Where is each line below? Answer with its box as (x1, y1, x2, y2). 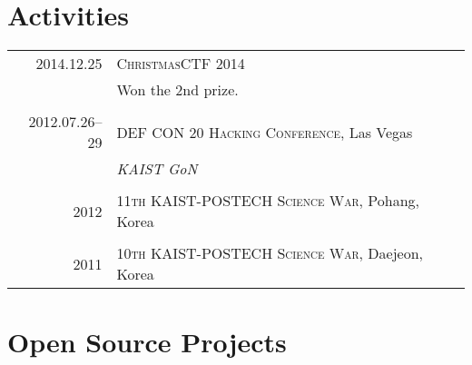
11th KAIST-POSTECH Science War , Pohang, (116, 190, 420, 212)
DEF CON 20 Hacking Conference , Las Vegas (116, 121, 413, 143)
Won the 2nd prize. (116, 79, 239, 101)
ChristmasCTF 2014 (116, 53, 245, 74)
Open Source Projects (7, 323, 287, 360)
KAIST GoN (116, 158, 198, 180)
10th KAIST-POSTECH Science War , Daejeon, (116, 242, 424, 264)
